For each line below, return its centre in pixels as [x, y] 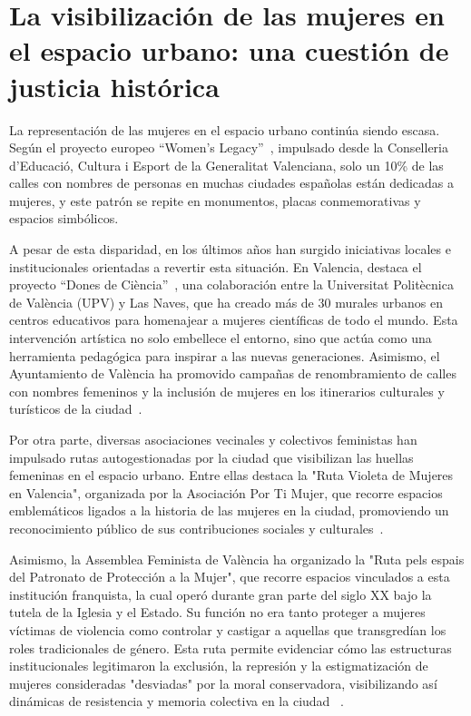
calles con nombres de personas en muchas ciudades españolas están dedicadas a [231, 183]
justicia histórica [114, 86]
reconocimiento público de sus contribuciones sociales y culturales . [196, 528]
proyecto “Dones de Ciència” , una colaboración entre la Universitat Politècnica [231, 284]
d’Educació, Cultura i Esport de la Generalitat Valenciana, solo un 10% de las [226, 165]
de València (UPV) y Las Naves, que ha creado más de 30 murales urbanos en [226, 302]
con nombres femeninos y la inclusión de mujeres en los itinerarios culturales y [227, 391]
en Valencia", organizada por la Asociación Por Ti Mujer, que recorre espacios [226, 492]
